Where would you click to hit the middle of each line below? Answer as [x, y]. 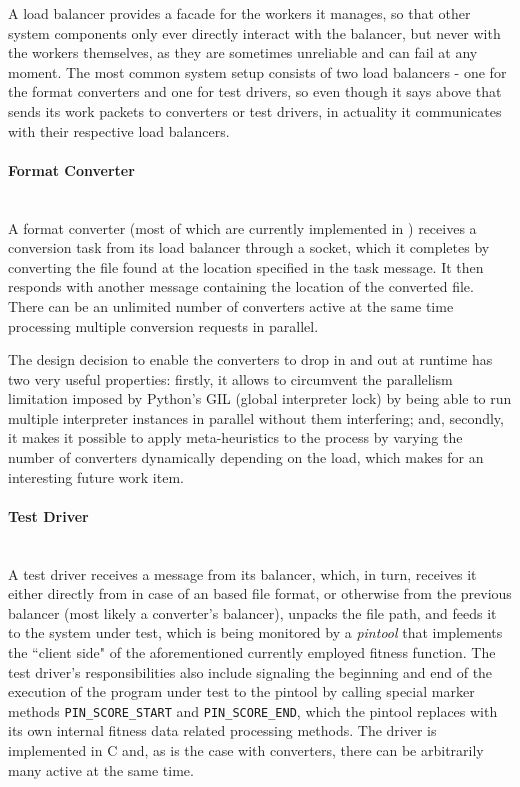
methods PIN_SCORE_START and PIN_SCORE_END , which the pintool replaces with [253, 710]
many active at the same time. [101, 769]
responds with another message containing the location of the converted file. [241, 286]
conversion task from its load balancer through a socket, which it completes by [249, 247]
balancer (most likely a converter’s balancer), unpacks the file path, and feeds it [252, 612]
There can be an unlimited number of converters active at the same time [231, 305]
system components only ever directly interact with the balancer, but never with [254, 32]
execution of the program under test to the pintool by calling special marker [241, 691]
